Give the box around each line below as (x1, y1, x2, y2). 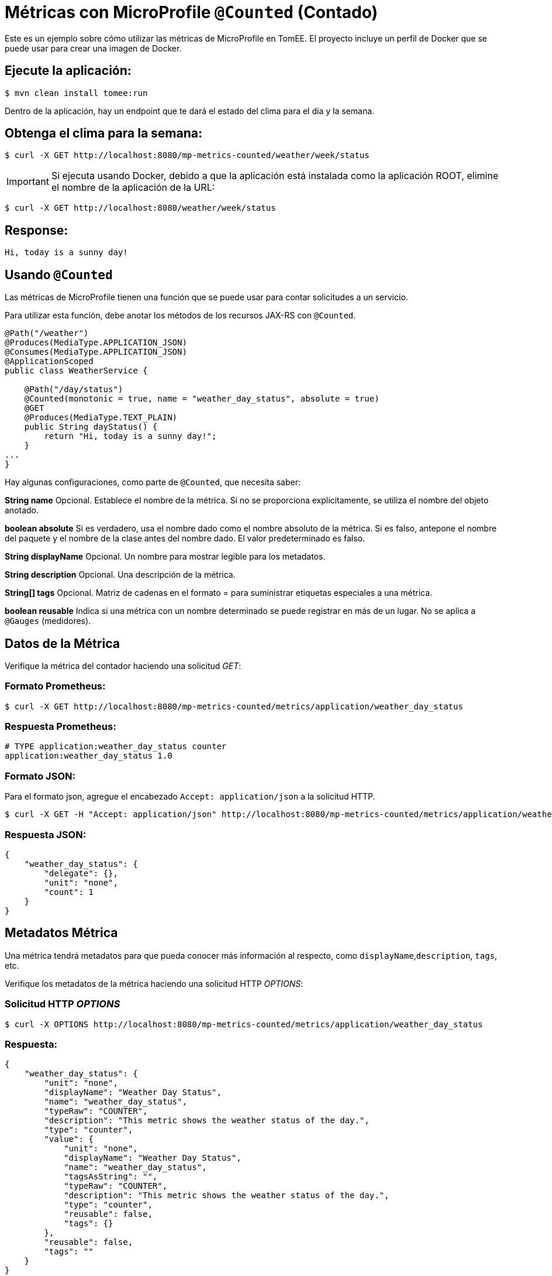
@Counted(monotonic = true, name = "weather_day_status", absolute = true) (24, 394, 379, 404)
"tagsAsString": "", (64, 1172, 158, 1182)
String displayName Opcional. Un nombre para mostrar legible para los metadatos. (5, 551, 326, 562)
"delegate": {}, (44, 868, 118, 878)
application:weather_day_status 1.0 (5, 751, 172, 761)
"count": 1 (44, 887, 94, 897)
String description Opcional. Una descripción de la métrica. (5, 570, 236, 580)
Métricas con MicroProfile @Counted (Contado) (5, 2, 378, 22)
